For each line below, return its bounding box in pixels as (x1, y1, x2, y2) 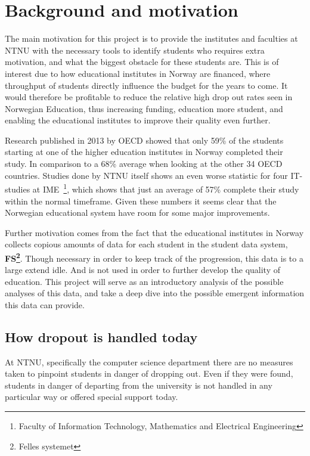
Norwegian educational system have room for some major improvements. (5, 206, 270, 219)
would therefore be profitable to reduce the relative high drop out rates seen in (5, 91, 293, 103)
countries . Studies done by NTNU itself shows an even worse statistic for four (5, 169, 288, 181)
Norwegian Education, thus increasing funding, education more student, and (5, 102, 283, 114)
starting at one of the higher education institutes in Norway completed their (5, 145, 283, 158)
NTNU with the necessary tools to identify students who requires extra (5, 44, 265, 56)
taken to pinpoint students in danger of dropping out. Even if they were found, (5, 367, 293, 380)
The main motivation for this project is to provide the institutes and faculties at (5, 32, 298, 45)
